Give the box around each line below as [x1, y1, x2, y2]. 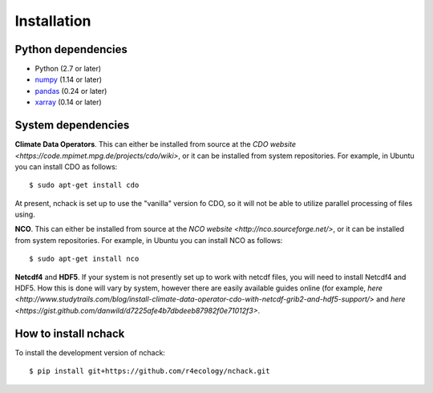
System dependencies [14, 119, 130, 132]
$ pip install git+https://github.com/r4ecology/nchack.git [29, 367, 270, 376]
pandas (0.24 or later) [34, 86, 107, 95]
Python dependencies [14, 43, 128, 56]
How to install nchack [14, 326, 125, 340]
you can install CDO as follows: [14, 161, 118, 172]
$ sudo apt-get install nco [29, 254, 140, 264]
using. [14, 209, 35, 220]
